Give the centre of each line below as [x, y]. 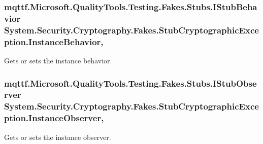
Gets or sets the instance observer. [58, 137]
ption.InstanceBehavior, [54, 41]
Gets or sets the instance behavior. [58, 60]
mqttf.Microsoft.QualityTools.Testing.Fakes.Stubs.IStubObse [130, 83]
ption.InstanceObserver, [54, 118]
